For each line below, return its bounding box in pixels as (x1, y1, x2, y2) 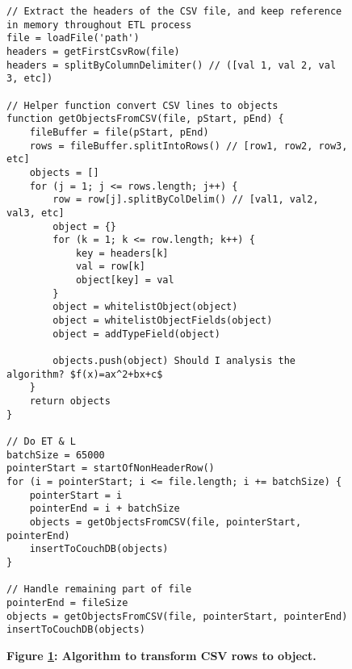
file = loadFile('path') (6, 32, 140, 44)
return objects (29, 395, 111, 408)
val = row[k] (75, 261, 145, 273)
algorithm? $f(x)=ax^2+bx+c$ (6, 368, 163, 380)
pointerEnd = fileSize (6, 596, 128, 608)
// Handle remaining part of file (6, 583, 192, 596)
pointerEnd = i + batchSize (29, 503, 180, 515)
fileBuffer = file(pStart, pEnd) (29, 126, 209, 138)
